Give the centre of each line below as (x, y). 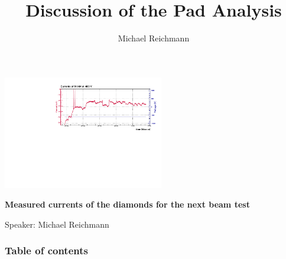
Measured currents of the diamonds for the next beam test (127, 204)
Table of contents (46, 250)
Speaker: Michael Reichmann (57, 224)
